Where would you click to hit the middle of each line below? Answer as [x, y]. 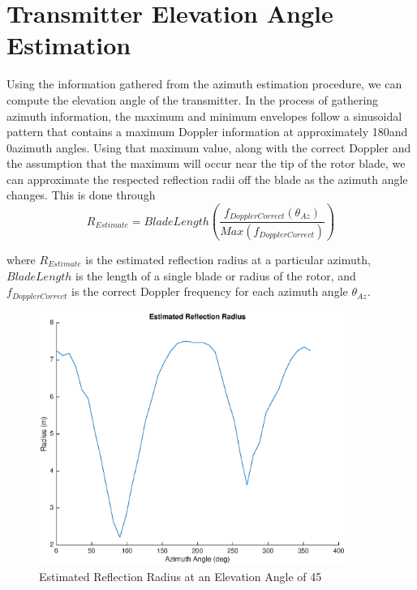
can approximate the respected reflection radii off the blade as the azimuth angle [207, 179]
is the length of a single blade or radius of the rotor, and [216, 275]
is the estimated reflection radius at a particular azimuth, [228, 259]
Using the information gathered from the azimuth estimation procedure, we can [204, 84]
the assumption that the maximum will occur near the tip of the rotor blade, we [206, 163]
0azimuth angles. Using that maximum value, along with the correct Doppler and [209, 147]
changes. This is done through [81, 195]
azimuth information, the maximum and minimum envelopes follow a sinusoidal [204, 115]
